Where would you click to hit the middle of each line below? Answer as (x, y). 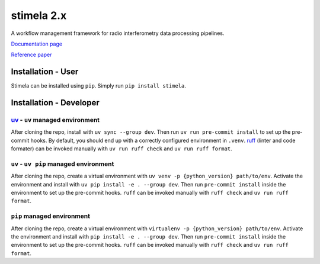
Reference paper (32, 55)
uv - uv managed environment (55, 120)
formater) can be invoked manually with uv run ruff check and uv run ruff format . (121, 149)
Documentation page (36, 44)
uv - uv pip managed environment (63, 164)
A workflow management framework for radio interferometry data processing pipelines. (118, 33)
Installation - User (45, 72)
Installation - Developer (55, 103)
